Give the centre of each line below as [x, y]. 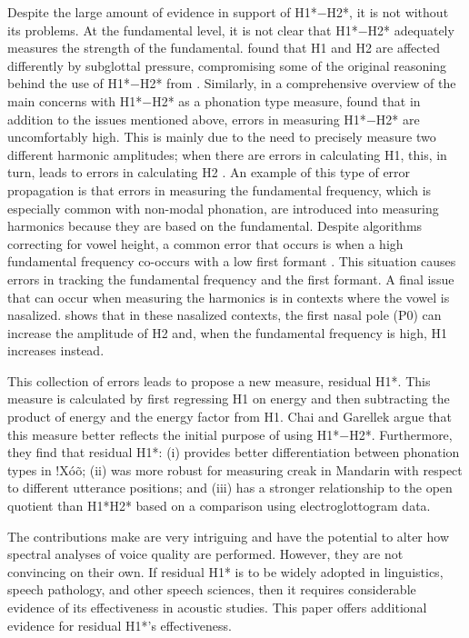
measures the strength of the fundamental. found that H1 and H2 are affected [224, 48]
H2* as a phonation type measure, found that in [286, 100]
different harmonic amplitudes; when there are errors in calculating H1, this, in [227, 154]
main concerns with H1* [75, 100]
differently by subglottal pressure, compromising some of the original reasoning [227, 65]
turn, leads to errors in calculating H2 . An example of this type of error [209, 172]
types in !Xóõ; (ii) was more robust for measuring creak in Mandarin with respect [235, 469]
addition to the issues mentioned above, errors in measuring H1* [187, 119]
